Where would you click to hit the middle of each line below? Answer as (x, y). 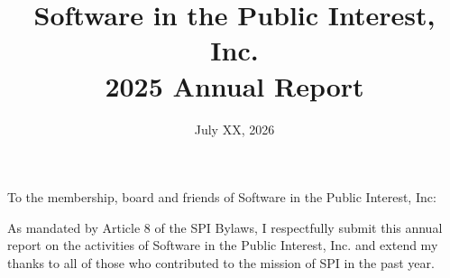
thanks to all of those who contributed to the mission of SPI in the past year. (221, 262)
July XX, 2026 (234, 129)
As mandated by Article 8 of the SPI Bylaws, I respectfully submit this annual (225, 227)
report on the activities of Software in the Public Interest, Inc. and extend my (223, 245)
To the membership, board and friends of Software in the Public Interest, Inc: (222, 197)
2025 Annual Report (234, 85)
